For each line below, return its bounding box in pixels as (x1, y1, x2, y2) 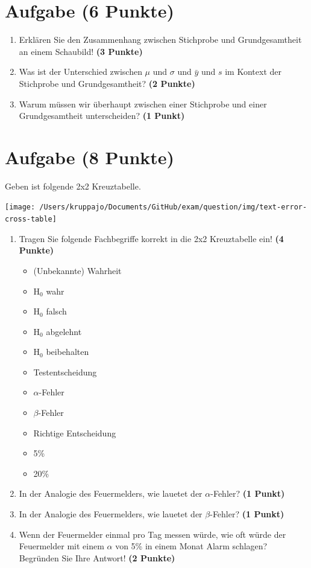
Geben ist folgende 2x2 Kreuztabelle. (5, 179, 141, 192)
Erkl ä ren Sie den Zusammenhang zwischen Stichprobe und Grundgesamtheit (19, 33, 302, 46)
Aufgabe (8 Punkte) (5, 144, 175, 169)
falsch (46, 305, 67, 318)
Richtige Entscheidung (33, 426, 116, 439)
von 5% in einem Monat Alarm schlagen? (115, 540, 268, 552)
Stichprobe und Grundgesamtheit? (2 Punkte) (19, 77, 195, 89)
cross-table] (5, 215, 57, 224)
